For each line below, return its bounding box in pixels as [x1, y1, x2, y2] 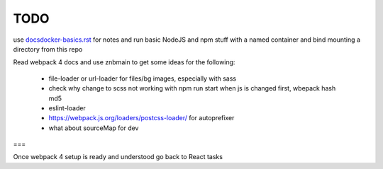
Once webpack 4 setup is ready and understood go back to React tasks [13, 153, 223, 161]
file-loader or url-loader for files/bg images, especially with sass [48, 74, 237, 83]
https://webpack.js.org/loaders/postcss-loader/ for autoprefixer [48, 114, 235, 122]
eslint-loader [48, 103, 87, 112]
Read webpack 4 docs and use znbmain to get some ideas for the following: [13, 58, 235, 66]
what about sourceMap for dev [48, 124, 139, 132]
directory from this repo [13, 45, 83, 53]
